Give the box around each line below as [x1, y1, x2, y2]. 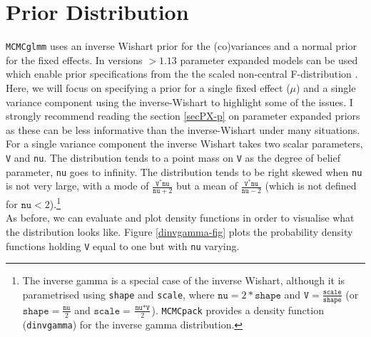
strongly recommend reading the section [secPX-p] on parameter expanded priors [6, 108, 360, 123]
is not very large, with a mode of [6, 178, 149, 193]
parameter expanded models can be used [180, 52, 358, 67]
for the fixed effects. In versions [6, 52, 143, 67]
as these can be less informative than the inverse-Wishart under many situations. [6, 122, 360, 137]
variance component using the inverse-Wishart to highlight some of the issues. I [6, 94, 353, 109]
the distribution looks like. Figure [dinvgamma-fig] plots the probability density [6, 224, 353, 239]
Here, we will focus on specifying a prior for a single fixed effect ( [6, 80, 290, 95]
